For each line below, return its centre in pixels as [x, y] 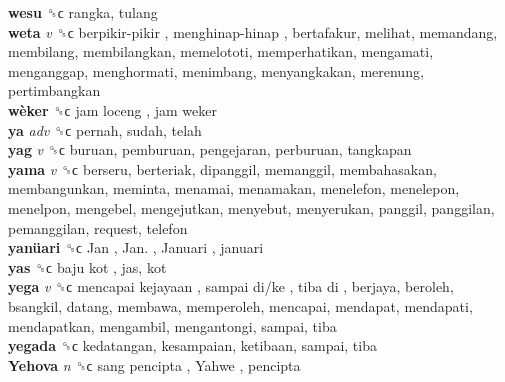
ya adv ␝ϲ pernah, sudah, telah [105, 129]
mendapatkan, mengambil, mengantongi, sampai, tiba [172, 325]
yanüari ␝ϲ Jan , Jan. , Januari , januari [136, 247]
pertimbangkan [54, 90]
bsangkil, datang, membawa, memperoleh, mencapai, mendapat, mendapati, [240, 305]
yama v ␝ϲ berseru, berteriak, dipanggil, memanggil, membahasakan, [222, 168]
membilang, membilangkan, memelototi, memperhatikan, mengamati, [221, 51]
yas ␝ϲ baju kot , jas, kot [87, 266]
